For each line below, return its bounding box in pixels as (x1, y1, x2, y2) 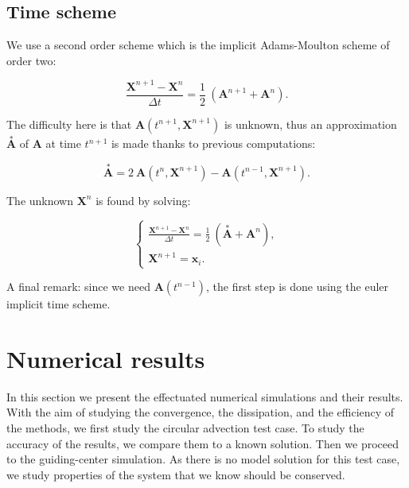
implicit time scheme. (6, 296, 111, 312)
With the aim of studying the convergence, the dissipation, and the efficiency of (6, 404, 395, 420)
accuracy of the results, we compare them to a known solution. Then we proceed (6, 435, 399, 451)
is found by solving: (95, 192, 191, 208)
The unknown (6, 192, 74, 208)
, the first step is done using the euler (205, 278, 389, 295)
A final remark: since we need (6, 278, 150, 295)
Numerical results (6, 342, 205, 374)
